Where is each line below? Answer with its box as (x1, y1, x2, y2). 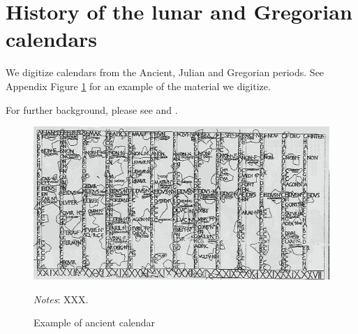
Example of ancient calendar (33, 315, 156, 330)
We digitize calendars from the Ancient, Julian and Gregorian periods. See (6, 65, 325, 80)
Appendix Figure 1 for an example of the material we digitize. (6, 78, 271, 93)
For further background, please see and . (6, 102, 178, 117)
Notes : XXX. (33, 291, 89, 306)
